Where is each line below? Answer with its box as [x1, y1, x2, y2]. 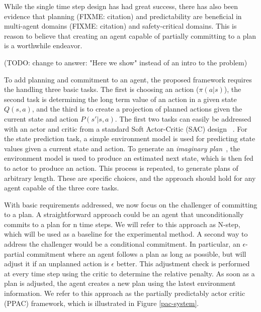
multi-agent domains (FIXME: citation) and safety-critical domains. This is [4, 21, 237, 31]
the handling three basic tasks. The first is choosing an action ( [4, 84, 199, 94]
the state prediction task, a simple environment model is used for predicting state [4, 133, 255, 144]
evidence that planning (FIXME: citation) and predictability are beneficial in [4, 11, 242, 21]
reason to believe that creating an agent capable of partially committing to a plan [4, 30, 256, 41]
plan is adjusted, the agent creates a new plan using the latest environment [4, 278, 236, 288]
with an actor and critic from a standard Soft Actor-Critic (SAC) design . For [4, 123, 247, 134]
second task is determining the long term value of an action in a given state [4, 93, 237, 104]
